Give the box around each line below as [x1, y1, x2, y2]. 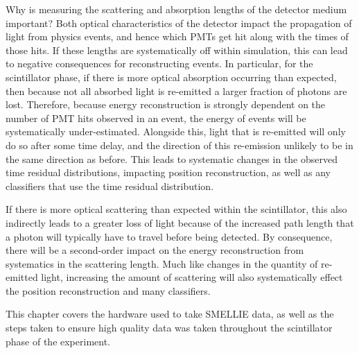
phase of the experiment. [6, 334, 111, 348]
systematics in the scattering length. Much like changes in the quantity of [6, 256, 318, 270]
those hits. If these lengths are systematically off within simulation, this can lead [6, 42, 348, 57]
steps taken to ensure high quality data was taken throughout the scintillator [6, 320, 333, 335]
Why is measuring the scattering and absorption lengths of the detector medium [6, 2, 347, 16]
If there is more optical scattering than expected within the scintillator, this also [6, 202, 347, 216]
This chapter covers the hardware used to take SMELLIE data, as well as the [6, 307, 334, 321]
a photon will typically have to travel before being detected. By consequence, [6, 229, 333, 243]
